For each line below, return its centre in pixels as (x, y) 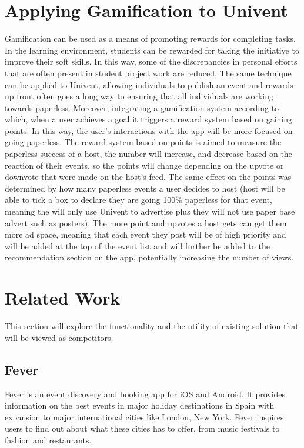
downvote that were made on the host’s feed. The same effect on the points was (148, 177)
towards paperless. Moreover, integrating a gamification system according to (142, 107)
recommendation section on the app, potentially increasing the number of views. (149, 257)
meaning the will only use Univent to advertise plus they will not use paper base (150, 211)
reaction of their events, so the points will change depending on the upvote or (144, 165)
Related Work (63, 298)
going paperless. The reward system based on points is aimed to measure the (143, 142)
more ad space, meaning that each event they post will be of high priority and (146, 234)
